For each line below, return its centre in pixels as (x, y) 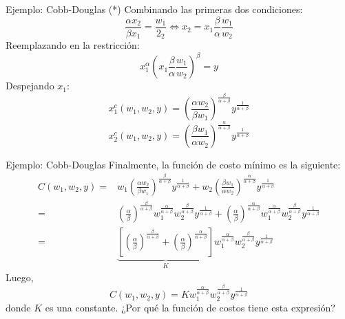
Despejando (30, 86)
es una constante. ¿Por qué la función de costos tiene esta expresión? (190, 307)
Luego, (20, 277)
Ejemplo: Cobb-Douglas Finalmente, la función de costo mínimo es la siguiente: (173, 164)
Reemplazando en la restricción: (73, 45)
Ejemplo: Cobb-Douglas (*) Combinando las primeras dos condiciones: (154, 9)
